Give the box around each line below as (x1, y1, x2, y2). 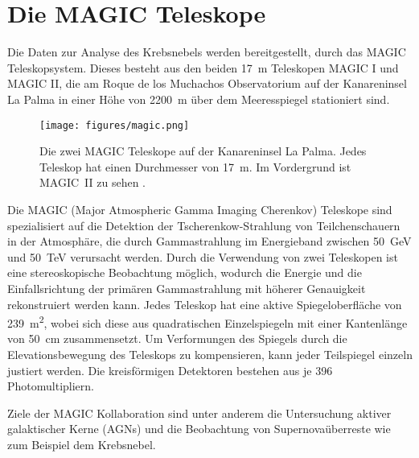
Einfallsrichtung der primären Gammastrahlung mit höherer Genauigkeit (7, 279, 366, 296)
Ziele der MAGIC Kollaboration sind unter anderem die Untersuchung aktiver (7, 404, 392, 421)
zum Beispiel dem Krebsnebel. (7, 435, 156, 452)
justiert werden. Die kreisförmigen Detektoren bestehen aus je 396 (7, 361, 333, 378)
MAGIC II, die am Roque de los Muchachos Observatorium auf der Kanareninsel (7, 75, 407, 92)
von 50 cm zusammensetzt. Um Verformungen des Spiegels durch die (7, 330, 347, 347)
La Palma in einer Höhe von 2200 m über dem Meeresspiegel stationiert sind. (7, 90, 390, 107)
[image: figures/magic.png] (39, 119, 190, 131)
